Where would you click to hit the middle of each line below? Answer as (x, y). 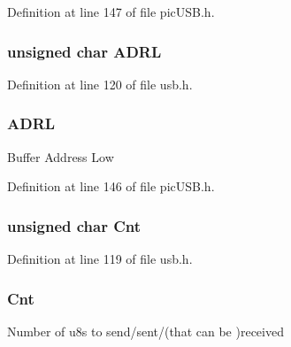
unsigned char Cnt (74, 225)
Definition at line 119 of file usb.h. (100, 259)
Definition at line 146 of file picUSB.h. (111, 186)
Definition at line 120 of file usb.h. (100, 84)
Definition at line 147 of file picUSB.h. (111, 12)
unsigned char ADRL (84, 51)
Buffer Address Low (61, 156)
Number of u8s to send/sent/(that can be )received (145, 331)
